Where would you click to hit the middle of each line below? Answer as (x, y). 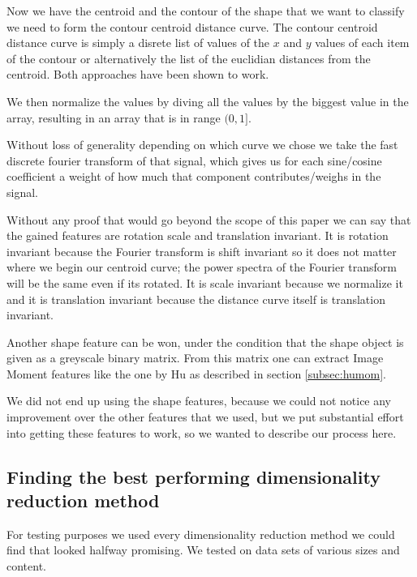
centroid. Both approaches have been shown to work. (138, 74)
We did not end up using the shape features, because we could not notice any (199, 401)
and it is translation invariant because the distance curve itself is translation (196, 299)
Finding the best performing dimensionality (193, 476)
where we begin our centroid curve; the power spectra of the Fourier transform (202, 267)
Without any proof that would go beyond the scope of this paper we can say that (209, 219)
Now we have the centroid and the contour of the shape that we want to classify (206, 11)
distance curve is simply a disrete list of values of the (138, 43)
